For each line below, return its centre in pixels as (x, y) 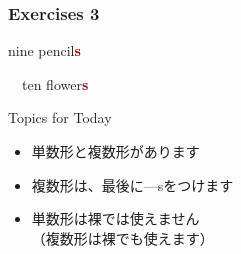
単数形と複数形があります (115, 151)
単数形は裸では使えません (115, 218)
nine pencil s (44, 50)
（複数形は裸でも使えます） (122, 237)
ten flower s (55, 83)
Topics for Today (60, 117)
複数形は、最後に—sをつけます (132, 184)
